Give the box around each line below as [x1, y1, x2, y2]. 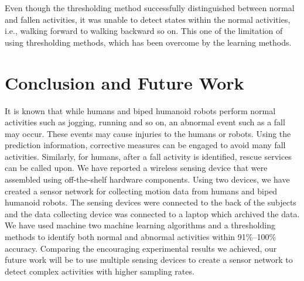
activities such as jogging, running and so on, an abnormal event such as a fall [5, 116, 285, 128]
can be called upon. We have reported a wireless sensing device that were [5, 162, 268, 174]
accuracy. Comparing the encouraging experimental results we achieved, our [5, 242, 277, 254]
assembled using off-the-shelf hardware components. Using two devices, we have [5, 173, 290, 186]
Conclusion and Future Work [5, 70, 244, 94]
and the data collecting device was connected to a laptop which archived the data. [5, 207, 300, 220]
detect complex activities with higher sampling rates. [5, 265, 194, 277]
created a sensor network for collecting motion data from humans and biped [5, 184, 278, 197]
